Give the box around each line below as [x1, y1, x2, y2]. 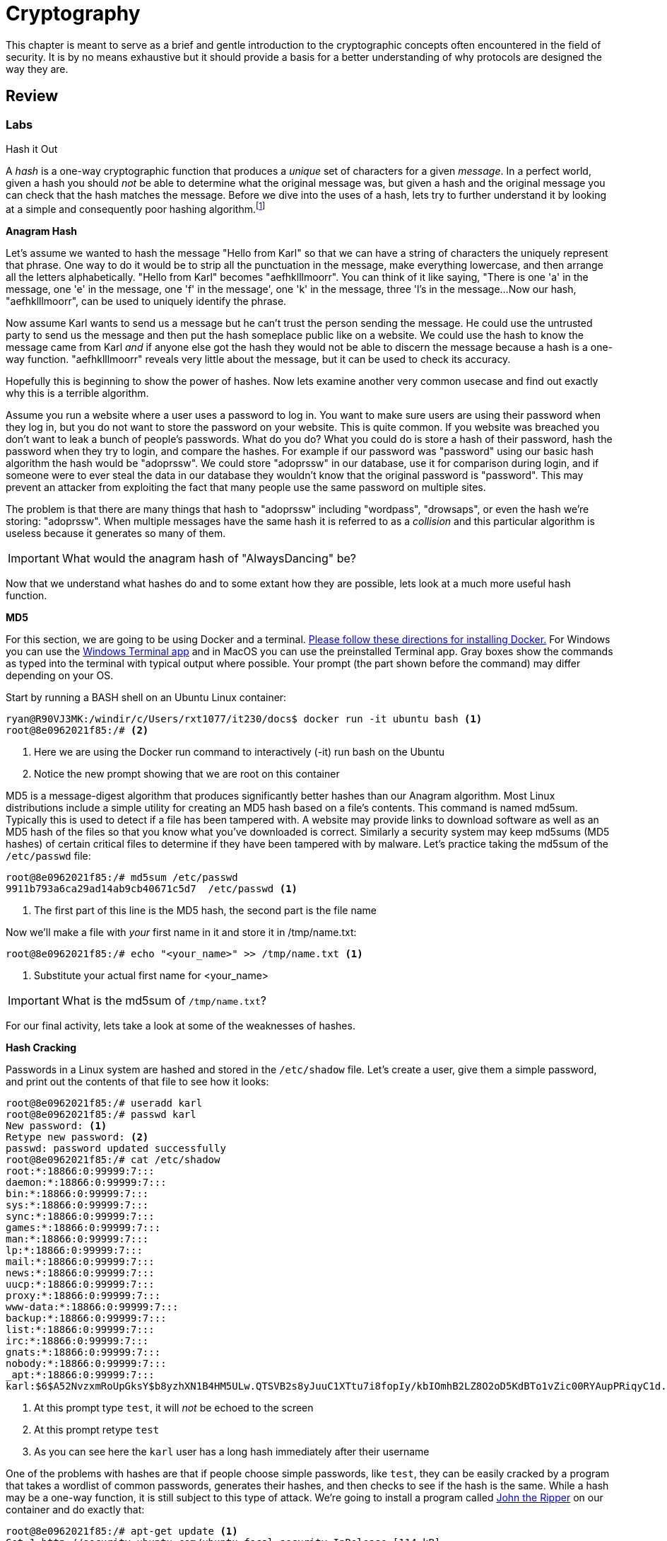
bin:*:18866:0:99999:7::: [6, 1187, 149, 1199]
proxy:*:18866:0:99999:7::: [6, 1289, 161, 1301]
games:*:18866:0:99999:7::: [6, 1221, 161, 1233]
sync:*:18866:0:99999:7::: [6, 1210, 155, 1222]
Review [6, 87, 59, 105]
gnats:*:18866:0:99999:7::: [6, 1346, 161, 1358]
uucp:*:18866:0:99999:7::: [6, 1278, 155, 1290]
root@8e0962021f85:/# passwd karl [6, 1108, 196, 1120]
